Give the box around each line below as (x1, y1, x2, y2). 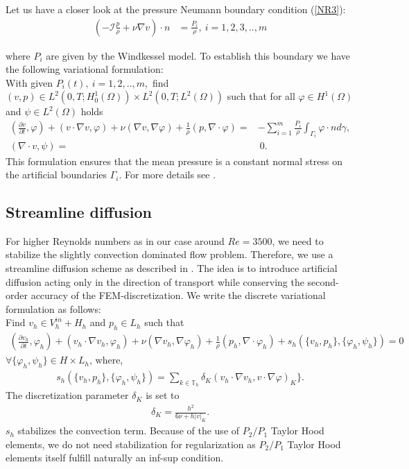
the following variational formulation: (6, 62, 164, 76)
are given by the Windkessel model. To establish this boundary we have (46, 48, 351, 62)
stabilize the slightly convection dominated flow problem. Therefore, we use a (6, 247, 333, 262)
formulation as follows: (6, 301, 101, 316)
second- (307, 274, 339, 289)
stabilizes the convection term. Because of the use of (17, 423, 240, 438)
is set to (146, 388, 180, 402)
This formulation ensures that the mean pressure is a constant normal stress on (6, 153, 342, 168)
